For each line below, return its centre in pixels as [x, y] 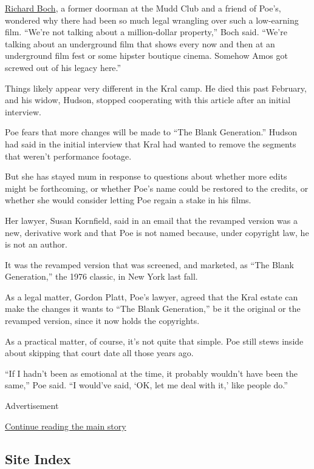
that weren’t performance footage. [68, 156]
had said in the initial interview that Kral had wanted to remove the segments [151, 143]
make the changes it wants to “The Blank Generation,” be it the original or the [153, 309]
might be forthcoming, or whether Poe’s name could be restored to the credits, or [157, 188]
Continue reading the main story [66, 426]
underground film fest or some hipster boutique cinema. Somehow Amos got [146, 56]
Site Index [38, 458]
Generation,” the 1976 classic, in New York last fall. [101, 276]
